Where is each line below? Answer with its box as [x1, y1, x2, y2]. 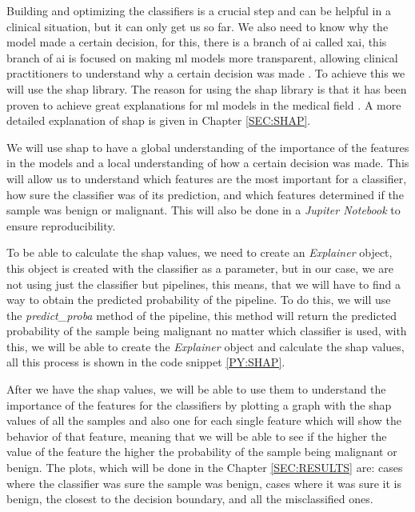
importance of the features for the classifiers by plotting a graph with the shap [6, 396, 392, 413]
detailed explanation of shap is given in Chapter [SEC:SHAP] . [6, 112, 311, 129]
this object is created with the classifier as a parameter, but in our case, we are [6, 259, 394, 276]
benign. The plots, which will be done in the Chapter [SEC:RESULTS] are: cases [6, 459, 403, 476]
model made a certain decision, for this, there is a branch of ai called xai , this [6, 34, 387, 50]
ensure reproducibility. [6, 217, 116, 234]
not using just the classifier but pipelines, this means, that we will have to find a [6, 275, 401, 292]
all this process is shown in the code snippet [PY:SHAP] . [6, 354, 285, 370]
